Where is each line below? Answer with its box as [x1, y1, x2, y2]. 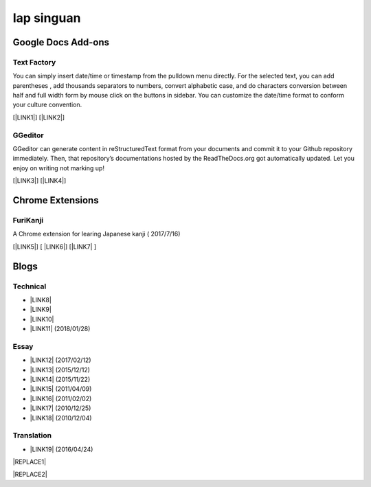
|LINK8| [30, 295, 52, 304]
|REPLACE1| [12, 457, 47, 466]
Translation [12, 431, 52, 440]
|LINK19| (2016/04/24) [30, 445, 93, 453]
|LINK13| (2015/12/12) [30, 365, 91, 374]
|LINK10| [30, 315, 54, 323]
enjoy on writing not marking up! [12, 163, 104, 172]
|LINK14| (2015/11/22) [30, 375, 91, 383]
